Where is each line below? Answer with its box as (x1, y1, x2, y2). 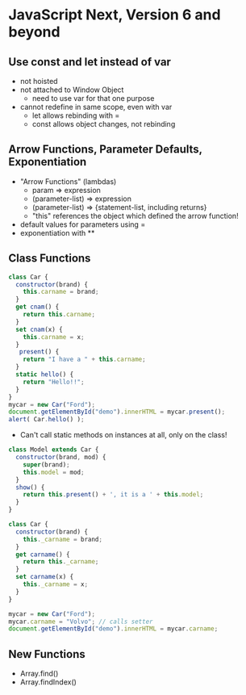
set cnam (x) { (15, 325, 63, 333)
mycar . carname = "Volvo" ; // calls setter (8, 618, 153, 626)
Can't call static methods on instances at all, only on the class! (19, 430, 227, 440)
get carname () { (15, 551, 70, 559)
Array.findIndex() (19, 677, 77, 687)
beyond (8, 23, 60, 41)
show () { (15, 483, 45, 492)
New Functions (8, 647, 86, 661)
